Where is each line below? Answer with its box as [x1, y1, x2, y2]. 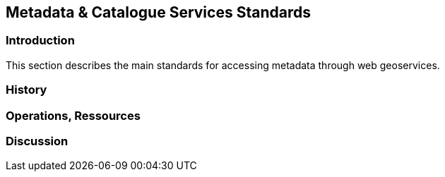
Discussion [6, 133, 69, 148]
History [6, 83, 47, 97]
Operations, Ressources [6, 108, 141, 123]
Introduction [6, 33, 75, 48]
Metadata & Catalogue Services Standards [6, 4, 311, 21]
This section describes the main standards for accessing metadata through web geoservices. [6, 59, 440, 71]
